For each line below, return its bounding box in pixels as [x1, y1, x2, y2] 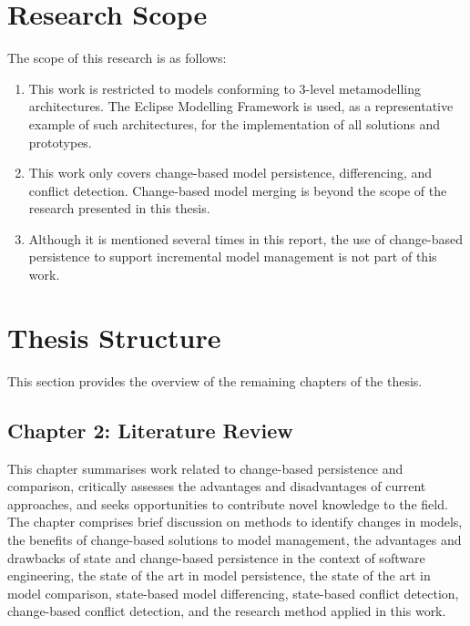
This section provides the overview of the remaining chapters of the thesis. [7, 371, 423, 390]
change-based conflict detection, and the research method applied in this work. [7, 601, 446, 621]
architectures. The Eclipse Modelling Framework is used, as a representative [28, 97, 454, 116]
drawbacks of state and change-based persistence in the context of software [7, 548, 425, 567]
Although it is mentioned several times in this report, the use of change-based [28, 229, 463, 248]
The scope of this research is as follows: [7, 48, 227, 67]
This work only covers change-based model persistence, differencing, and [28, 163, 433, 182]
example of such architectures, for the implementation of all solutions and [28, 114, 440, 133]
